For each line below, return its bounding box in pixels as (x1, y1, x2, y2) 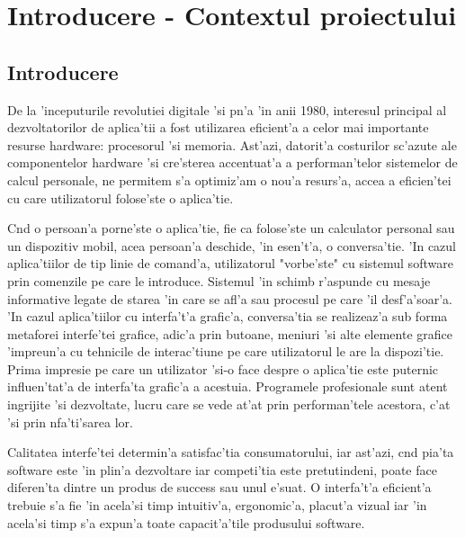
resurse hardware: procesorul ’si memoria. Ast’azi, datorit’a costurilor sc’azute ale (7, 135, 457, 154)
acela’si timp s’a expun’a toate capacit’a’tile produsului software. (7, 513, 365, 532)
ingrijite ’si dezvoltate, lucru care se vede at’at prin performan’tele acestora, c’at (7, 395, 451, 414)
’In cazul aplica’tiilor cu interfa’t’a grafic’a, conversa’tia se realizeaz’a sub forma (7, 307, 448, 326)
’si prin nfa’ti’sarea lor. (7, 412, 133, 431)
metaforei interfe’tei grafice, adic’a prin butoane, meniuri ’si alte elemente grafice (7, 324, 452, 343)
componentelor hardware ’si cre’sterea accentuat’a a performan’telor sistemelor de (7, 153, 458, 172)
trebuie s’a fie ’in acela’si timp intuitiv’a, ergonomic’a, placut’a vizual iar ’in (7, 496, 427, 515)
